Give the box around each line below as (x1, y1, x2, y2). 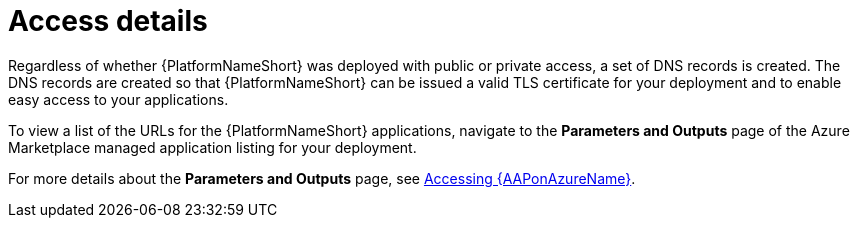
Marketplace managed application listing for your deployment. (8, 138, 417, 156)
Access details (8, 4, 208, 38)
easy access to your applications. (8, 90, 229, 108)
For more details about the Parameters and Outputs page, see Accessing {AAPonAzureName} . (8, 169, 636, 187)
